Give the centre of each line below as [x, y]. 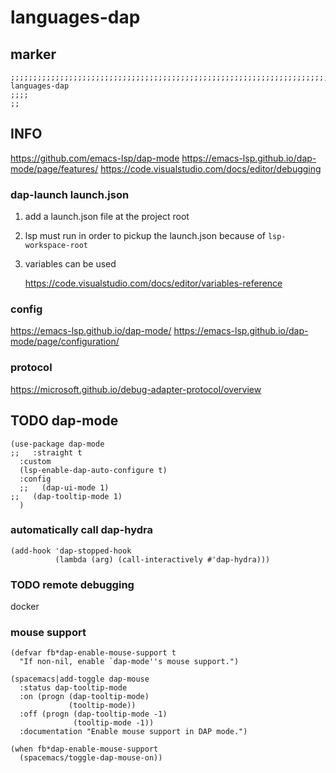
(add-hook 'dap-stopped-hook [71, 551]
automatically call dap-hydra [81, 530]
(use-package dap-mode [57, 444]
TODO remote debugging [72, 584]
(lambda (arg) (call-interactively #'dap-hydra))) [162, 559]
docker [25, 607]
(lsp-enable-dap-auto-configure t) [93, 470]
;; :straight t [46, 452]
